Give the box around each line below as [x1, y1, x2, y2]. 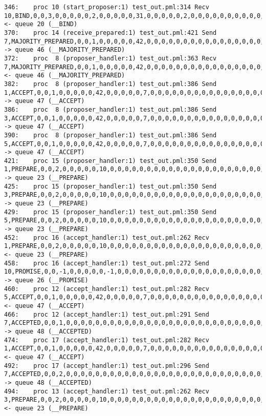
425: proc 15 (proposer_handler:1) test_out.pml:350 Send [4, 182, 217, 190]
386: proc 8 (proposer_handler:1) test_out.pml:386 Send [4, 106, 217, 113]
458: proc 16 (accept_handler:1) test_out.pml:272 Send [4, 259, 209, 267]
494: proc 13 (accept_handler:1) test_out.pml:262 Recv [4, 387, 209, 395]
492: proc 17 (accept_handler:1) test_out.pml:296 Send [4, 362, 209, 369]
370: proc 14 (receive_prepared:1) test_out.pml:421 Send [4, 29, 217, 36]
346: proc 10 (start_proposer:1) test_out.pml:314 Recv [4, 4, 209, 11]
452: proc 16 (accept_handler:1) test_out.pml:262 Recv [4, 234, 209, 241]
